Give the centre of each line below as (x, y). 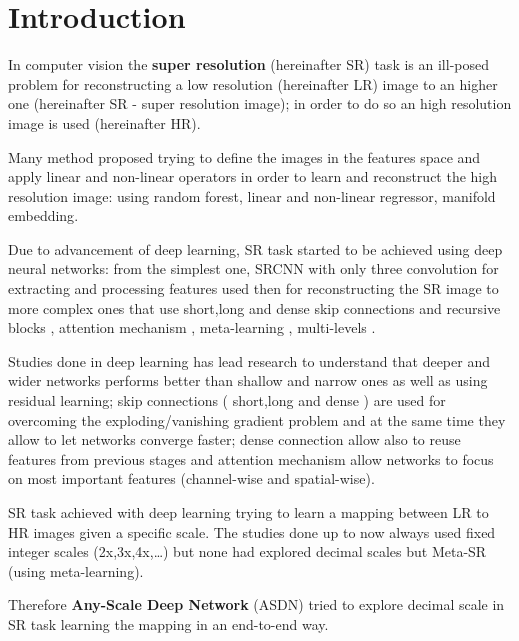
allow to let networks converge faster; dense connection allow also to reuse (234, 439)
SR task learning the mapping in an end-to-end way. (168, 623)
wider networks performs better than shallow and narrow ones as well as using (248, 380)
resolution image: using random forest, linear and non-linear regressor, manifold (252, 195)
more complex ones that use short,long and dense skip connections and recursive (254, 307)
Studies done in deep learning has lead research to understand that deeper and (249, 360)
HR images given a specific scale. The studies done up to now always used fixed (252, 531)
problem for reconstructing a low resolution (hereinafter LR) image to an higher (253, 83)
